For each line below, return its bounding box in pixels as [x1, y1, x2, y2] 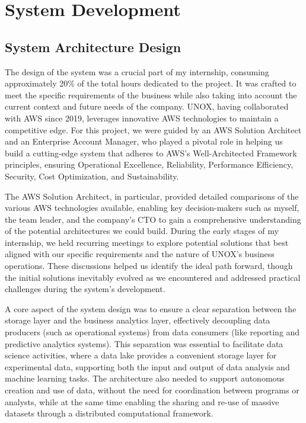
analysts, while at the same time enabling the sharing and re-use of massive [5, 395, 279, 408]
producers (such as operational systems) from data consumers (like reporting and [5, 326, 300, 338]
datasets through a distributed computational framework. [5, 407, 213, 419]
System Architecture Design [5, 37, 181, 56]
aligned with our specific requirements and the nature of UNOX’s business [5, 248, 275, 260]
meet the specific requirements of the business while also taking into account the [5, 88, 297, 101]
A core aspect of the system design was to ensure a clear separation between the [5, 302, 297, 315]
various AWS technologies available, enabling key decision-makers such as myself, [5, 201, 299, 214]
